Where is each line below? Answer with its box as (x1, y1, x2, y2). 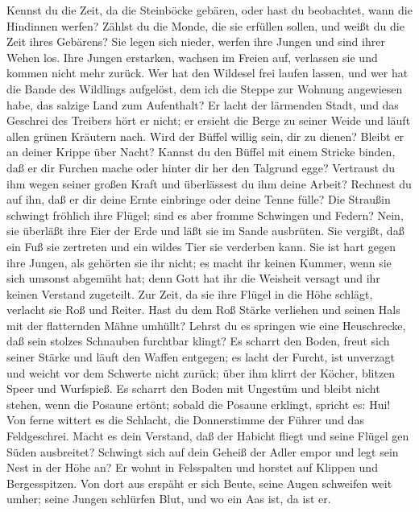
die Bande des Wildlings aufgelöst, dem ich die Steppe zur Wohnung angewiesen (6, 80, 403, 97)
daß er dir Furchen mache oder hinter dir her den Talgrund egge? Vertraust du (6, 159, 396, 175)
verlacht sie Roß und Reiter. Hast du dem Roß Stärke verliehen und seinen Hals (6, 301, 400, 318)
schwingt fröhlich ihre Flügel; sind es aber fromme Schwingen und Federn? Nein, (6, 206, 404, 223)
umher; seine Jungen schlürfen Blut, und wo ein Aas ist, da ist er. (6, 490, 331, 507)
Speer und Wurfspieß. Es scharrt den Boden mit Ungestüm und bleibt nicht (6, 380, 380, 397)
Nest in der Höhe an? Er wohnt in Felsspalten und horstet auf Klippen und (6, 459, 378, 476)
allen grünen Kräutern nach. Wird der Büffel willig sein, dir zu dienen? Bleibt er (6, 127, 404, 144)
